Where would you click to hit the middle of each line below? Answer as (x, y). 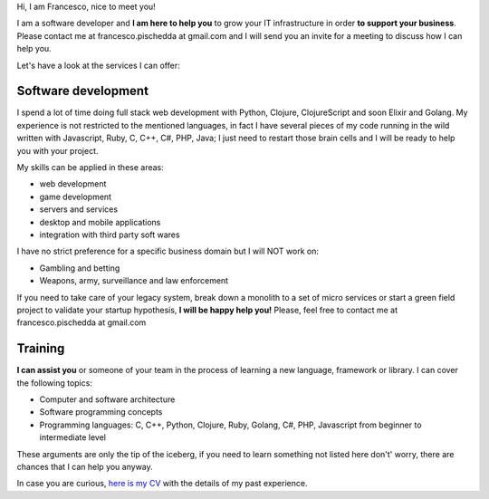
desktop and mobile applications (100, 222)
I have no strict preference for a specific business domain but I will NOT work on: (168, 251)
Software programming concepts (101, 412)
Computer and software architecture (107, 399)
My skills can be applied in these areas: (91, 168)
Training (41, 349)
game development (76, 197)
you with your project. (58, 150)
